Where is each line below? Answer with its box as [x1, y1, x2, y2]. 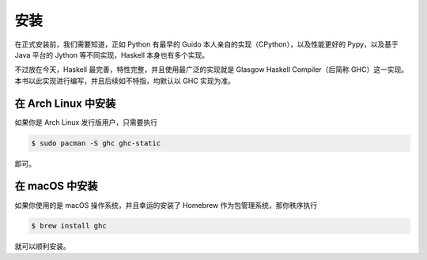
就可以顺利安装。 [14, 242, 70, 251]
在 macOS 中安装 [14, 179, 98, 193]
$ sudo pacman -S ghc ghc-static [31, 138, 161, 148]
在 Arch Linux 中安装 [14, 96, 116, 110]
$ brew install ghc [31, 221, 107, 231]
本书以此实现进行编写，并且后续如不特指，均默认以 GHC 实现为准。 [14, 76, 235, 85]
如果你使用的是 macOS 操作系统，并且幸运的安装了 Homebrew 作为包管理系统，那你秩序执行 [14, 200, 318, 209]
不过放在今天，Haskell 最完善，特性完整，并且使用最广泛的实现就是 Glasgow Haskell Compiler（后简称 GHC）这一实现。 [14, 65, 409, 74]
